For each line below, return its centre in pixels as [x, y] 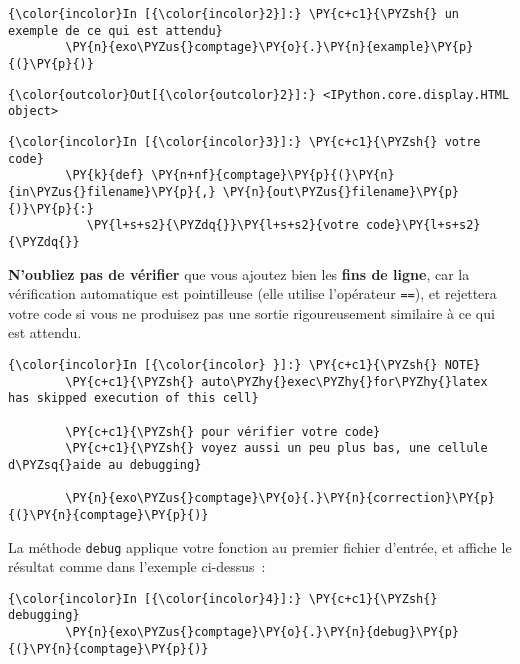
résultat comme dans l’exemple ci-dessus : [137, 566]
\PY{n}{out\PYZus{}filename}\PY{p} [341, 191]
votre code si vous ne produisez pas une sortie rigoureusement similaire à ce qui [251, 312]
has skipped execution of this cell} [133, 398]
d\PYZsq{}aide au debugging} [105, 464]
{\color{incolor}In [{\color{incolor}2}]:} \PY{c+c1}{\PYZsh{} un [234, 14]
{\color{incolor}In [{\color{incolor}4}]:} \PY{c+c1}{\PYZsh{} [223, 598]
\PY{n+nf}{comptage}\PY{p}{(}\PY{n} [273, 175]
